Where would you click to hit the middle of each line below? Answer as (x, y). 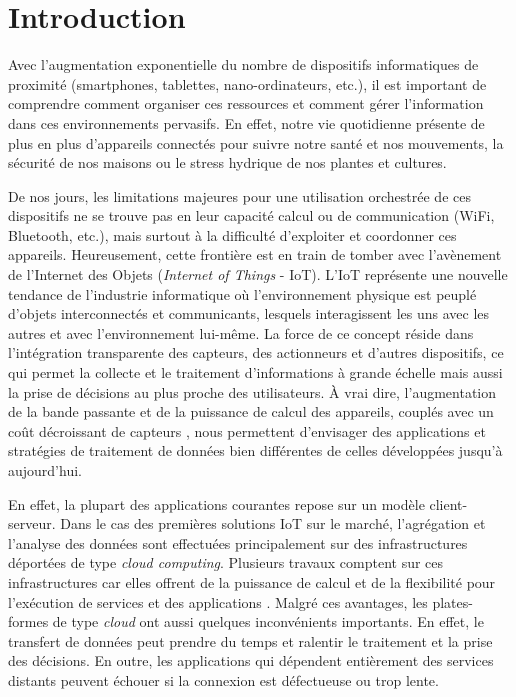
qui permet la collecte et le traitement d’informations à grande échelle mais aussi (255, 372)
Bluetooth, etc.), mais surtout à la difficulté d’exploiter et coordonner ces (232, 234)
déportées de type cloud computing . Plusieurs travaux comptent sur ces (226, 562)
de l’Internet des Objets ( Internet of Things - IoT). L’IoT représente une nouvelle (258, 274)
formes (28, 621)
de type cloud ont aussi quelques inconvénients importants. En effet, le (268, 621)
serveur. (32, 523)
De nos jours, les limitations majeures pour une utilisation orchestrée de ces (239, 195)
